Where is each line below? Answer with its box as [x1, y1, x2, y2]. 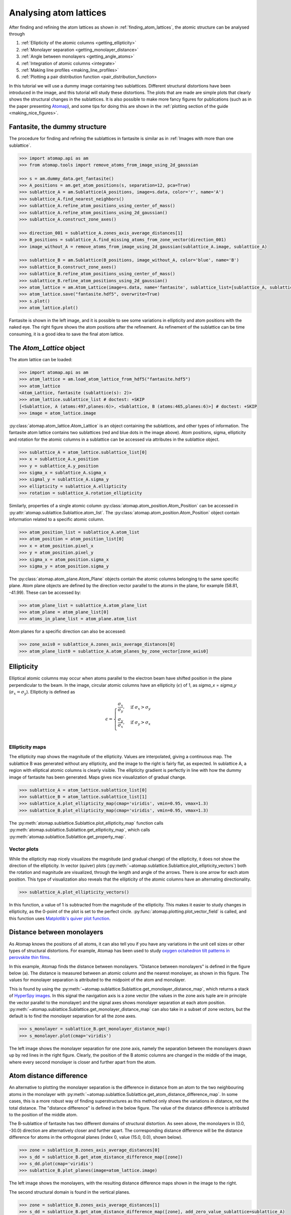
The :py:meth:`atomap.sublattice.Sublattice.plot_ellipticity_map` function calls [9, 820, 163, 826]
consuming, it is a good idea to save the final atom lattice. [9, 331, 124, 337]
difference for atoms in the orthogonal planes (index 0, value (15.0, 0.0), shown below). [9, 1134, 183, 1140]
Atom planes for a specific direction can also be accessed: [9, 628, 126, 634]
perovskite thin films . [9, 955, 51, 960]
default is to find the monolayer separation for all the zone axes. [9, 1013, 137, 1019]
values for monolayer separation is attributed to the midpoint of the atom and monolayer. [9, 977, 186, 983]
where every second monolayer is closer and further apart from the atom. [9, 1059, 156, 1065]
